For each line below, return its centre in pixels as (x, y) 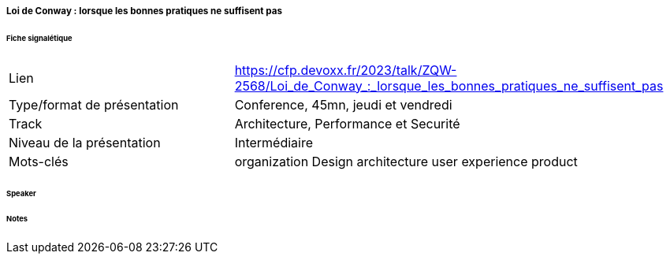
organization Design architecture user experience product (406, 161)
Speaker (21, 193)
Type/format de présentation (94, 104)
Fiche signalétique (39, 38)
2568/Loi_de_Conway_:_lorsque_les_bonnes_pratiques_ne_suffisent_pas (449, 85)
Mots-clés (39, 161)
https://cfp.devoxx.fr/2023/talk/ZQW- (346, 70)
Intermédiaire (274, 142)
